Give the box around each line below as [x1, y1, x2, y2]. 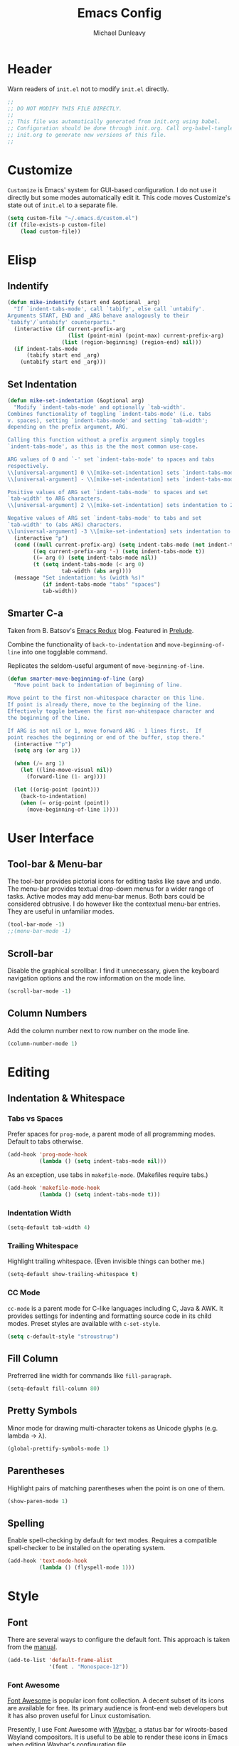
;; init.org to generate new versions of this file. [7, 132, 167, 139]
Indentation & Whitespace [7, 1092, 125, 1104]
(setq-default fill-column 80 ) [7, 1385, 100, 1393]
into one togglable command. [21, 647, 108, 656]
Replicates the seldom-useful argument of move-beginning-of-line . [7, 661, 205, 670]
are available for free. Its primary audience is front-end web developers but [7, 1704, 228, 1713]
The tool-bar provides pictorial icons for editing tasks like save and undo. [7, 877, 222, 886]
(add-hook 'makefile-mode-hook [7, 1184, 100, 1192]
